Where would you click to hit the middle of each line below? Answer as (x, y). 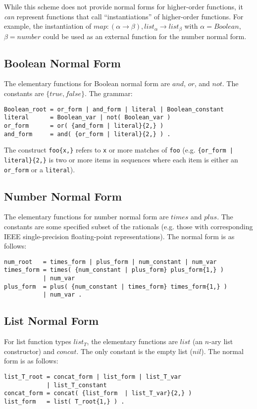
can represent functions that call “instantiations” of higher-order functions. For (124, 16)
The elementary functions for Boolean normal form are (87, 83)
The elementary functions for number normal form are (86, 217)
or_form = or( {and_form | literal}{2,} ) (84, 126)
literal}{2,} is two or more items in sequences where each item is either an (121, 159)
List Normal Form (51, 321)
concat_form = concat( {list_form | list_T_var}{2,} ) (98, 393)
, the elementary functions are (132, 341)
